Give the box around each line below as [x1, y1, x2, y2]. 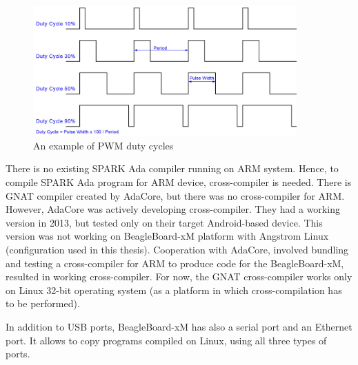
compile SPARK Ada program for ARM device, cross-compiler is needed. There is [6, 175, 352, 189]
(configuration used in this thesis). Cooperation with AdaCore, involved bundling [6, 242, 349, 257]
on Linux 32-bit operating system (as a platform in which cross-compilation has [6, 282, 342, 297]
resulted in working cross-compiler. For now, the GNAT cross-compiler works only [6, 269, 352, 284]
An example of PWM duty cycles [33, 138, 174, 152]
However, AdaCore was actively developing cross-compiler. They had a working [6, 202, 340, 216]
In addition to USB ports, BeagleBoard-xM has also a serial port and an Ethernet [6, 320, 352, 334]
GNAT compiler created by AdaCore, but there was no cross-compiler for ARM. [6, 188, 345, 202]
